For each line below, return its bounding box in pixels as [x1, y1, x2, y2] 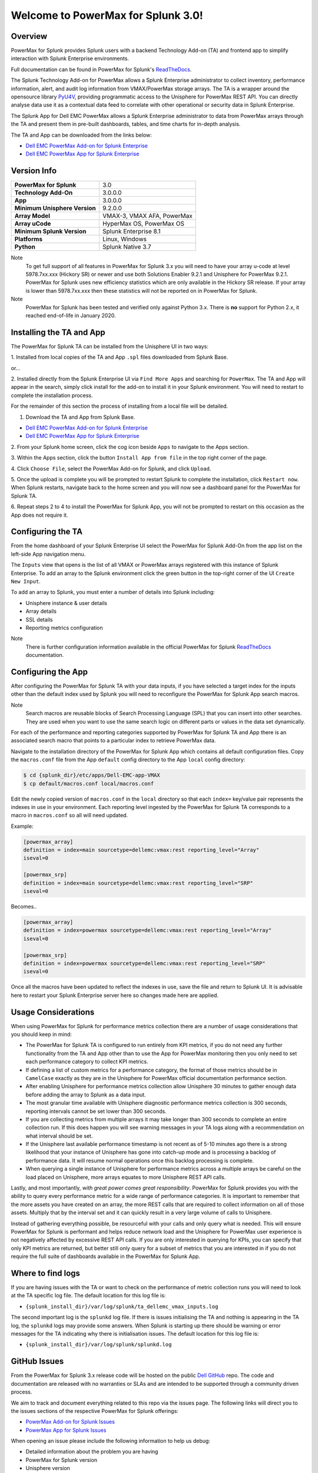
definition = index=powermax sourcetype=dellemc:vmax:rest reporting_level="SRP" [23, 960, 266, 966]
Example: [11, 823, 34, 830]
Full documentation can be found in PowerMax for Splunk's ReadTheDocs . [11, 65, 192, 73]
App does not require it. [11, 511, 68, 518]
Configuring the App [11, 666, 88, 677]
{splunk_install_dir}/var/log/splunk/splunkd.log [25, 1341, 172, 1348]
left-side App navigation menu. [11, 550, 86, 557]
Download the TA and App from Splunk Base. [25, 413, 135, 421]
